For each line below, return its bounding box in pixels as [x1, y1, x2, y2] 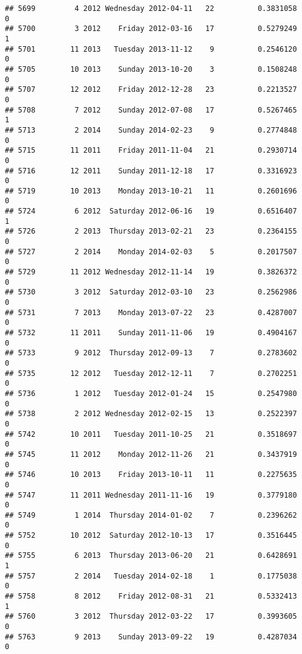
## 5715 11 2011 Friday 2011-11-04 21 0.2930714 [5, 146, 297, 155]
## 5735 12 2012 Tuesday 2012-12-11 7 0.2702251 [5, 369, 297, 378]
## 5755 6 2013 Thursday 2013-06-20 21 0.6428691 [5, 551, 297, 560]
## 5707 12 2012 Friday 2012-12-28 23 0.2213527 [5, 85, 297, 94]
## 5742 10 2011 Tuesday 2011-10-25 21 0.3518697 [5, 430, 297, 439]
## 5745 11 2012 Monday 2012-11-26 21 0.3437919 [5, 450, 297, 459]
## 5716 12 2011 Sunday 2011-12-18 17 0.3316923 [5, 166, 297, 175]
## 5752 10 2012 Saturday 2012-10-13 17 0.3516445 [5, 531, 297, 540]
